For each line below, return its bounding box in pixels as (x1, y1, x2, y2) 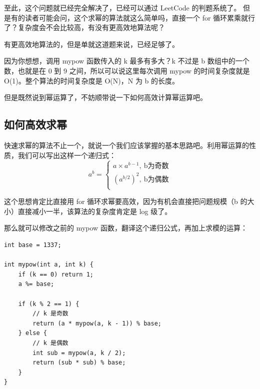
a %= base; (18, 280, 54, 288)
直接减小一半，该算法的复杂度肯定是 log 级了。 (17, 205, 172, 216)
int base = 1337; (4, 241, 61, 249)
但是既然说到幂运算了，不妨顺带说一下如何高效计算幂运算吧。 (4, 92, 207, 102)
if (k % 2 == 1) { (18, 300, 79, 307)
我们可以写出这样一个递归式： (17, 149, 116, 160)
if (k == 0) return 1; (18, 270, 93, 278)
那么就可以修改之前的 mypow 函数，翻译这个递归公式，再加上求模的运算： (4, 222, 247, 233)
